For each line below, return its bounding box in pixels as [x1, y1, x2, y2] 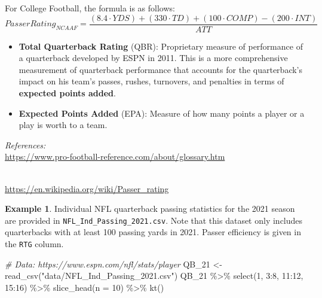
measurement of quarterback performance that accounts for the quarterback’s [19, 63, 303, 75]
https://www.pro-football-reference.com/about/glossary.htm [5, 150, 225, 163]
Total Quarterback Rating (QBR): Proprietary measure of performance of [19, 39, 303, 52]
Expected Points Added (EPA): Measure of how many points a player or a [19, 107, 305, 119]
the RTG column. [5, 238, 64, 250]
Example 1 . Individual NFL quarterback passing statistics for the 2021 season [5, 202, 295, 215]
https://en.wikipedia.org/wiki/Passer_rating [5, 182, 169, 194]
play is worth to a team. [19, 118, 108, 131]
